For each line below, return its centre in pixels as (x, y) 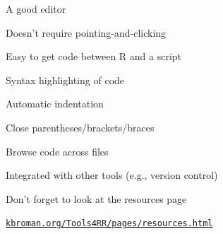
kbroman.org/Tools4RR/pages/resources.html (109, 224)
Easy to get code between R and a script (94, 56)
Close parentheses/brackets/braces (80, 127)
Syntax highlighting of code (65, 80)
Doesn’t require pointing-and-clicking (86, 32)
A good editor (36, 8)
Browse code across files (57, 151)
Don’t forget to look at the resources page (96, 198)
